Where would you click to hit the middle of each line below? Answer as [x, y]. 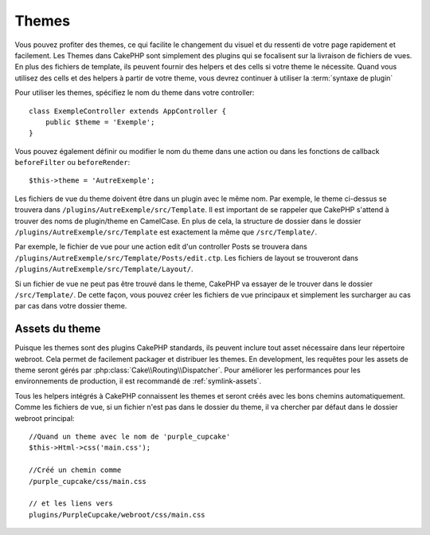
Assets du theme [58, 329]
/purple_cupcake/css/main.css [88, 481]
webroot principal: [45, 418]
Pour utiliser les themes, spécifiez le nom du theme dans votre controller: [135, 92]
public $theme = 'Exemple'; [100, 122]
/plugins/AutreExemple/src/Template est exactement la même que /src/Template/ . [166, 232]
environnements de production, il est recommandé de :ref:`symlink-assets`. [138, 381]
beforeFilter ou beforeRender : [72, 163]
